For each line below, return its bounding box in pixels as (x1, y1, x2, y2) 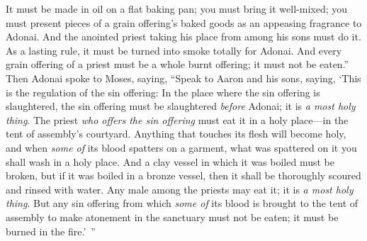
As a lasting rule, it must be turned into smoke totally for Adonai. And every (6, 43, 342, 57)
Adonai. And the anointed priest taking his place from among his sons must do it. (6, 29, 361, 44)
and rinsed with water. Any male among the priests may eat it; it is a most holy (6, 181, 354, 196)
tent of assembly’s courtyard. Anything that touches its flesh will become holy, (6, 126, 346, 141)
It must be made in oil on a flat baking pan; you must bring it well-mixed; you (6, 1, 348, 16)
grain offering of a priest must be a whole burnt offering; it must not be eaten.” (6, 57, 349, 72)
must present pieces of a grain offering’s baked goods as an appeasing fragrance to (6, 15, 362, 30)
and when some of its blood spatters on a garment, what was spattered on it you (6, 140, 357, 155)
